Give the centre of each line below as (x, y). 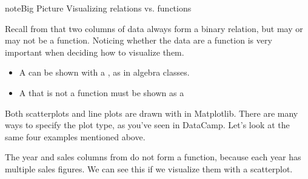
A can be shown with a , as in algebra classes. (104, 72)
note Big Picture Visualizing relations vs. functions (98, 8)
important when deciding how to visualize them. (95, 52)
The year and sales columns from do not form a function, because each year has (153, 157)
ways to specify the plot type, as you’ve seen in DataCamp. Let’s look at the (147, 125)
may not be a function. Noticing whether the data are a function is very (139, 40)
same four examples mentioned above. (75, 136)
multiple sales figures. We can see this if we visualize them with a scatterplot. (149, 168)
